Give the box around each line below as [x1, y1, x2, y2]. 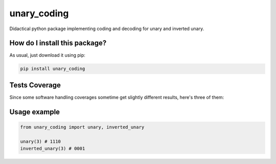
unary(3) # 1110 [20, 138, 61, 144]
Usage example [9, 107, 60, 116]
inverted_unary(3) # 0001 [20, 146, 85, 152]
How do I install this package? [9, 39, 107, 48]
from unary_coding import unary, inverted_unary [20, 124, 145, 130]
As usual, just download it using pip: [9, 52, 85, 58]
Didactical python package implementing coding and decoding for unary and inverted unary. [9, 26, 204, 32]
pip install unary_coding [20, 66, 85, 72]
